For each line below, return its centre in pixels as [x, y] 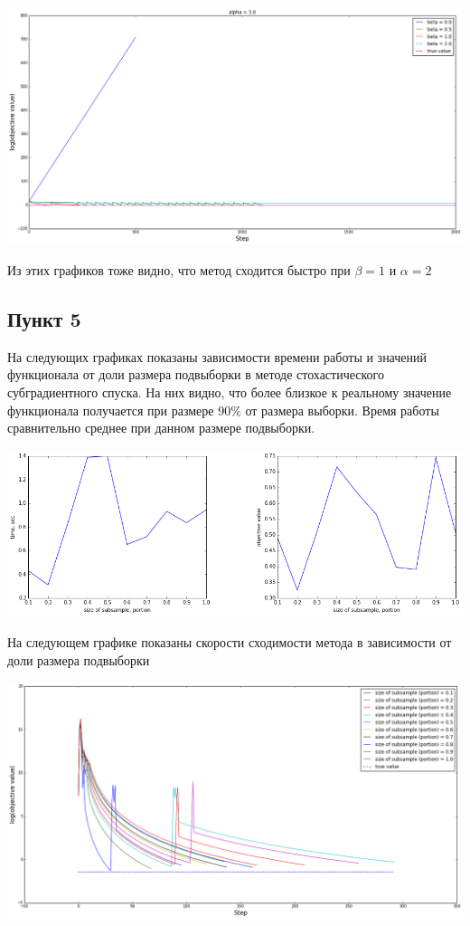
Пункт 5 [44, 318]
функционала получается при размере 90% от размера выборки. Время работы [223, 410]
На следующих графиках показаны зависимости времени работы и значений [217, 356]
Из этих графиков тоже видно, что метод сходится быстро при [179, 269]
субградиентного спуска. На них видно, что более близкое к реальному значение [230, 391]
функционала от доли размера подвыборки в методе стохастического [196, 374]
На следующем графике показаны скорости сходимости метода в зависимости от [230, 642]
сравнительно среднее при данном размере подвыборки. [161, 428]
